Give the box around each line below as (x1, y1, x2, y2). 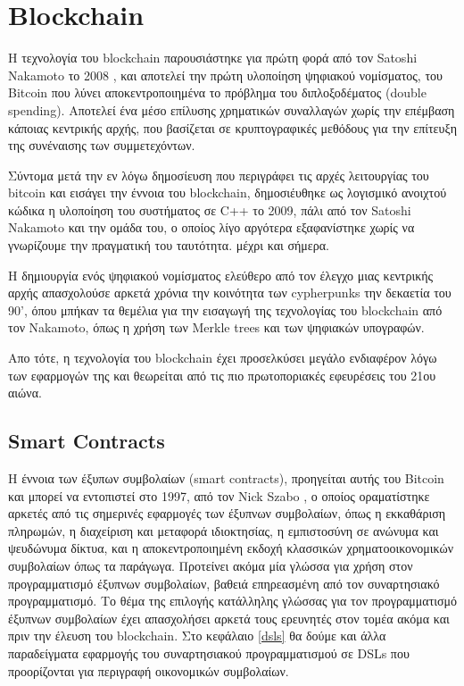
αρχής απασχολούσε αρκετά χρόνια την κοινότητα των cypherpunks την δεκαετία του (8, 283, 452, 302)
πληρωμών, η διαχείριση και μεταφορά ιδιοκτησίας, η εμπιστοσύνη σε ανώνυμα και (8, 521, 439, 540)
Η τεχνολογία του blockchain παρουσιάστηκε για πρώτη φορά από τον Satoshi (8, 48, 418, 67)
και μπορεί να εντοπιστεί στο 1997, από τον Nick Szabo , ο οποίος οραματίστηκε (8, 486, 430, 505)
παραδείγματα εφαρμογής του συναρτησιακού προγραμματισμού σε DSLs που (8, 643, 410, 662)
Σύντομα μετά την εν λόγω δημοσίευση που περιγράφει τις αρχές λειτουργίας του (8, 165, 429, 184)
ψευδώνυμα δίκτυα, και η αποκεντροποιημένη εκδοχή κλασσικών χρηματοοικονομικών (8, 539, 454, 557)
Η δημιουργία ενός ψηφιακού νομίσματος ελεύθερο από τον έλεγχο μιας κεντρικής (8, 265, 434, 284)
